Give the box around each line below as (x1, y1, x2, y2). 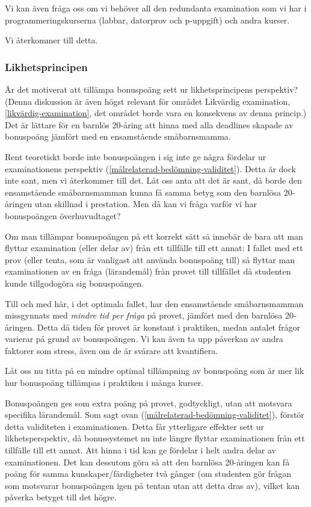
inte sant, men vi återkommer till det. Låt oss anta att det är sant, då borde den (5, 174, 302, 187)
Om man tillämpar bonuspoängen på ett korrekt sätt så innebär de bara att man (5, 229, 303, 242)
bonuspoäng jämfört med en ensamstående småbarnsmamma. (5, 130, 231, 143)
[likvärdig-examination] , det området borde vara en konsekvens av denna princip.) (5, 107, 307, 119)
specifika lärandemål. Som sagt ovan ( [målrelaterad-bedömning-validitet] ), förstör (5, 408, 304, 421)
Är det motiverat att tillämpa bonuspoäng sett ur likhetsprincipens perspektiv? (5, 83, 298, 95)
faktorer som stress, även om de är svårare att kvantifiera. (5, 344, 218, 356)
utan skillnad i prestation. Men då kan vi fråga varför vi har (34, 198, 257, 210)
